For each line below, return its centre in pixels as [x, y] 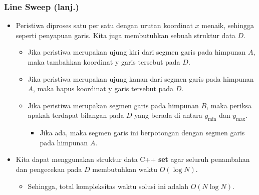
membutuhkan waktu [125, 169]
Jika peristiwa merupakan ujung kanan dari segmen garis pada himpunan [141, 78]
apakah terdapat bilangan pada [76, 115]
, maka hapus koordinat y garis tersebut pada [103, 88]
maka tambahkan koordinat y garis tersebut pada [104, 62]
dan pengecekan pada [49, 169]
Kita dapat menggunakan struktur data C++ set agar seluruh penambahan [133, 159]
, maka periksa [229, 105]
